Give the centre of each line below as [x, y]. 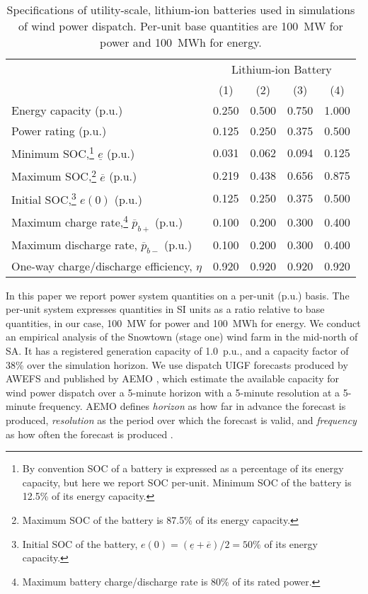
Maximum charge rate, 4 [70, 221]
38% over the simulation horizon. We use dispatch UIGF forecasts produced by [177, 364]
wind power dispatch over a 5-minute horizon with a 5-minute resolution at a [173, 392]
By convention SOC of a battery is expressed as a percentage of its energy [183, 468]
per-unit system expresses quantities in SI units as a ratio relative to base [165, 309]
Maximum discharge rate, [74, 244]
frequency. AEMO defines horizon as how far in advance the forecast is [192, 406]
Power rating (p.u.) [59, 131]
